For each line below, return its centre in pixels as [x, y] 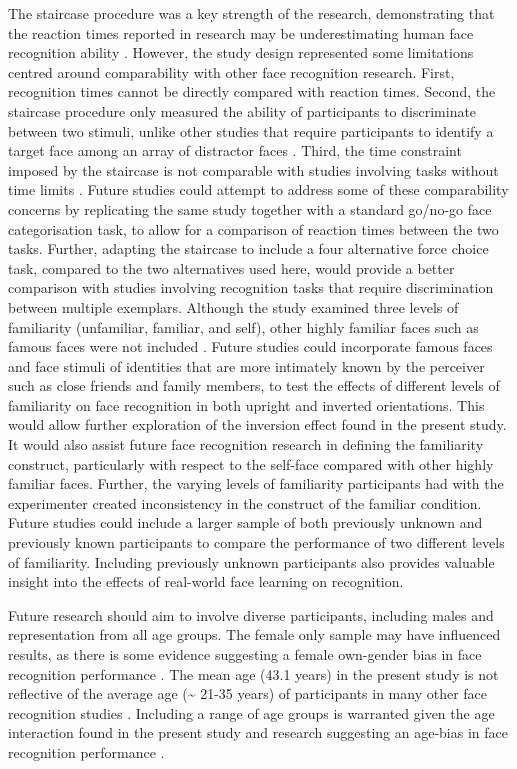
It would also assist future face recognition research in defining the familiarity [246, 444]
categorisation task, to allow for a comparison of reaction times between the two [253, 228]
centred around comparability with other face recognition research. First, [231, 71]
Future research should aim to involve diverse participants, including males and [251, 614]
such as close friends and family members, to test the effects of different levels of [254, 385]
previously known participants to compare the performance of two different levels [256, 542]
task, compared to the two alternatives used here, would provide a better [231, 267]
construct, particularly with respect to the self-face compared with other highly [251, 463]
